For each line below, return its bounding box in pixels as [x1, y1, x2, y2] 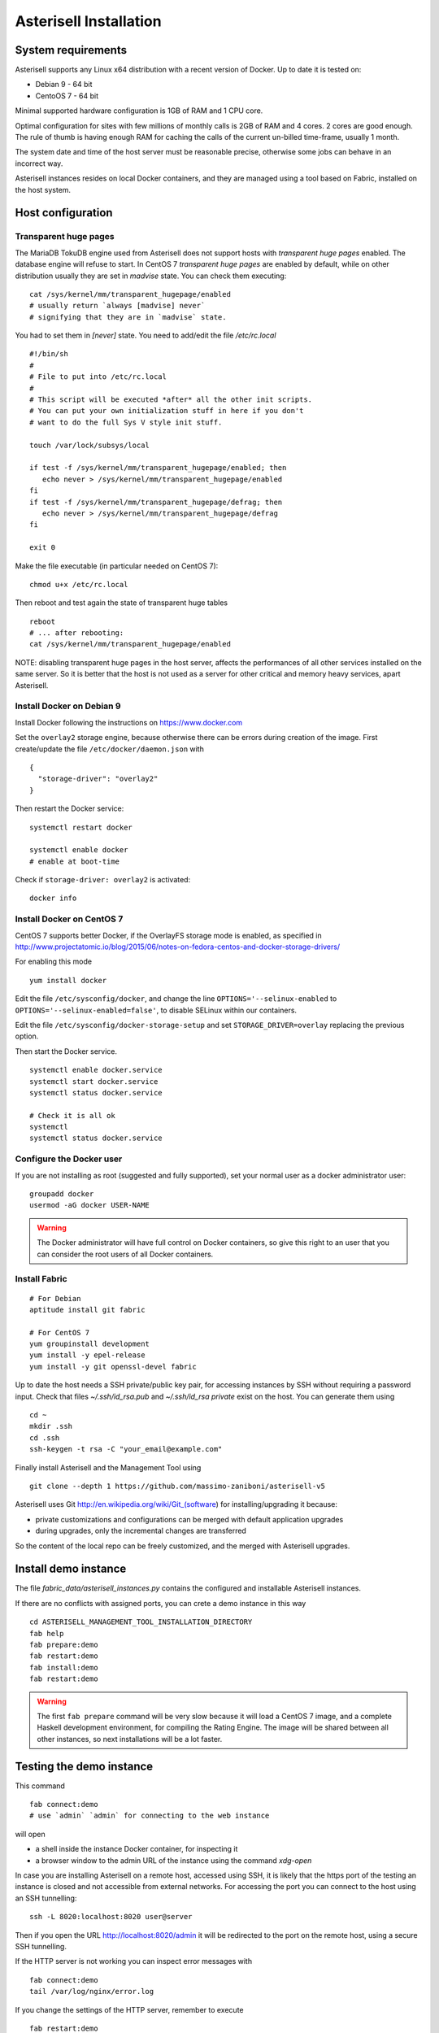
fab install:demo [29, 1663, 98, 1672]
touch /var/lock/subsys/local [29, 440, 150, 450]
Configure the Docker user [15, 1153, 123, 1165]
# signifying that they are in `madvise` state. [29, 312, 227, 321]
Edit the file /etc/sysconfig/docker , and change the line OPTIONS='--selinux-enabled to [15, 994, 337, 1003]
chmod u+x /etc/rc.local [29, 580, 128, 589]
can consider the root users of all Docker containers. [37, 1249, 214, 1259]
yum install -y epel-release [29, 1351, 146, 1360]
